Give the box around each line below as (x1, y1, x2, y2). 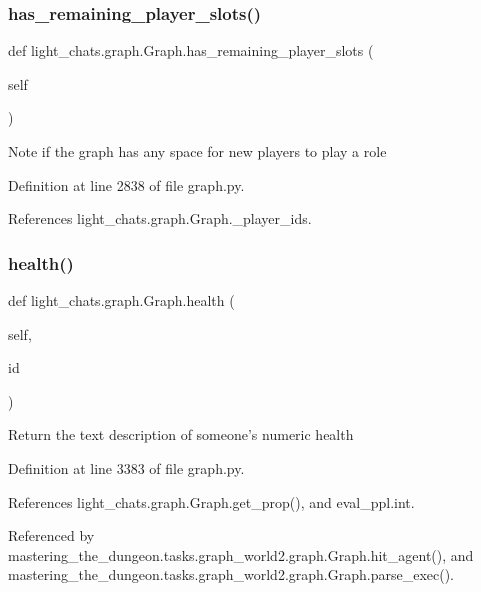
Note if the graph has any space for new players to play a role (8, 141, 387, 161)
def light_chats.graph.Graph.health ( (8, 290, 235, 310)
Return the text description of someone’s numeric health (8, 424, 354, 445)
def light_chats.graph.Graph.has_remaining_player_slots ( (8, 40, 374, 61)
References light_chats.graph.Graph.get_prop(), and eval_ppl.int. (8, 491, 415, 512)
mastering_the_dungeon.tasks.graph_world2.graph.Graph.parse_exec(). (8, 564, 454, 585)
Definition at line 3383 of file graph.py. (8, 457, 245, 478)
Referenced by (8, 525, 95, 546)
